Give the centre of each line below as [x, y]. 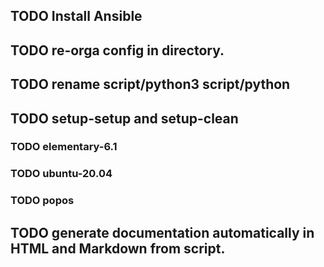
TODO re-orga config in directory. [117, 50]
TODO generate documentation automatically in [162, 232]
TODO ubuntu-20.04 [61, 174]
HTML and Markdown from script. [118, 248]
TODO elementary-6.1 [64, 147]
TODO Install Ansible [76, 16]
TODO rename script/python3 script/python [150, 84]
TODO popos [42, 201]
